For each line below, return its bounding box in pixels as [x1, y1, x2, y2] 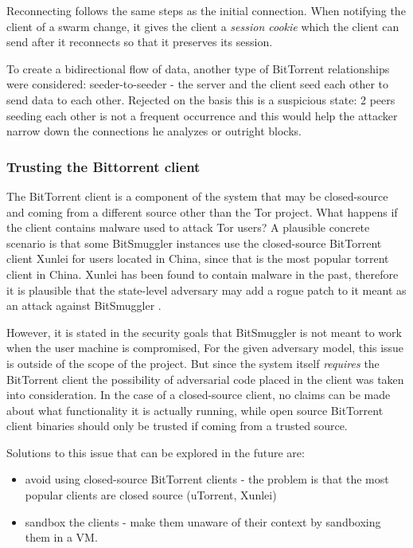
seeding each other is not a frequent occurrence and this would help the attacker [6, 107, 398, 123]
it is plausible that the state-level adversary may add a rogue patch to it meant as [6, 281, 407, 298]
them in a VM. [25, 529, 98, 546]
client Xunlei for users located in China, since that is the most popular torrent [6, 250, 389, 267]
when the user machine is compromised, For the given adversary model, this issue [6, 339, 404, 356]
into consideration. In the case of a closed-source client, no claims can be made [6, 386, 391, 403]
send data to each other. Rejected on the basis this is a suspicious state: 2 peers [6, 91, 395, 108]
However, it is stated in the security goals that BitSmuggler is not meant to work [6, 323, 402, 340]
